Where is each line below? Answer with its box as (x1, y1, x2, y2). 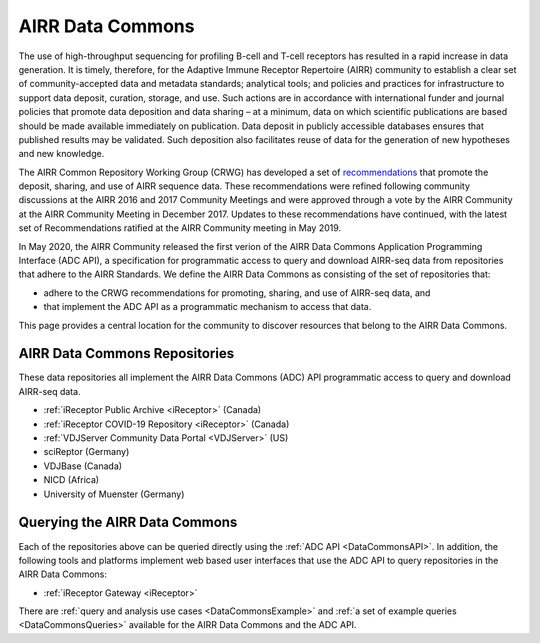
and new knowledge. (18, 148, 105, 160)
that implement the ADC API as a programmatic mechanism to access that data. (43, 301, 372, 313)
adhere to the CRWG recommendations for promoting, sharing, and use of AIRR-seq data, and (43, 286, 431, 299)
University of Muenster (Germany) (43, 488, 185, 500)
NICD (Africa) (43, 474, 100, 486)
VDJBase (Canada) (43, 460, 123, 472)
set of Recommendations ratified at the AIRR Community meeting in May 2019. (18, 222, 342, 234)
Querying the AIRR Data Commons (18, 514, 238, 531)
